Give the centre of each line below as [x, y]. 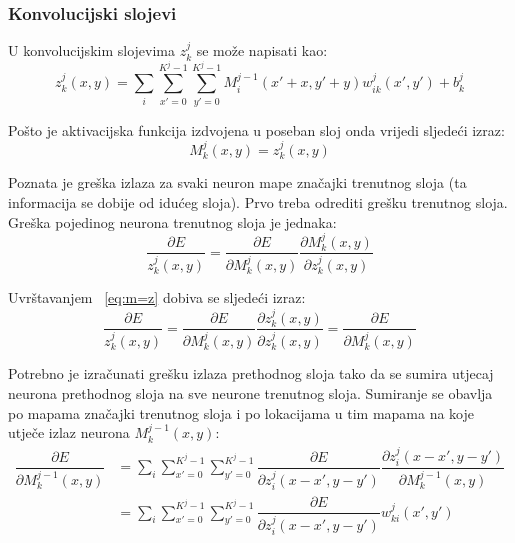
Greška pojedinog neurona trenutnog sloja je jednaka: [172, 221]
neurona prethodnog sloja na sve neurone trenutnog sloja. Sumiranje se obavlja [250, 392]
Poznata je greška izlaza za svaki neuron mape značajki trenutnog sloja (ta [237, 182]
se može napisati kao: [262, 50]
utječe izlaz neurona [69, 432]
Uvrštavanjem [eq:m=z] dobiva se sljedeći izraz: [157, 297]
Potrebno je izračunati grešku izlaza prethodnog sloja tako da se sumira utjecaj [251, 373]
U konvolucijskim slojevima [91, 50]
